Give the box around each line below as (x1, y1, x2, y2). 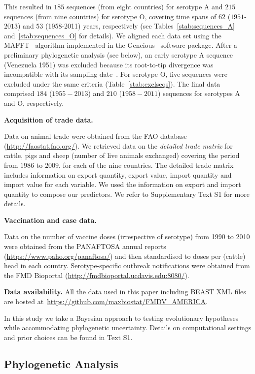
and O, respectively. (4, 97, 64, 108)
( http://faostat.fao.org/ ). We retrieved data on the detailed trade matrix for (4, 140, 233, 151)
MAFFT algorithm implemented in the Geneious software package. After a (4, 40, 237, 50)
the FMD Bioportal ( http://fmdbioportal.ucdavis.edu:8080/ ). (4, 270, 189, 280)
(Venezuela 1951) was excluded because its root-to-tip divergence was (4, 59, 214, 69)
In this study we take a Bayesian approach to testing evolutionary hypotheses (4, 312, 239, 323)
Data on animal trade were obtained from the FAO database (4, 131, 187, 141)
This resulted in (4, 1, 52, 11)
